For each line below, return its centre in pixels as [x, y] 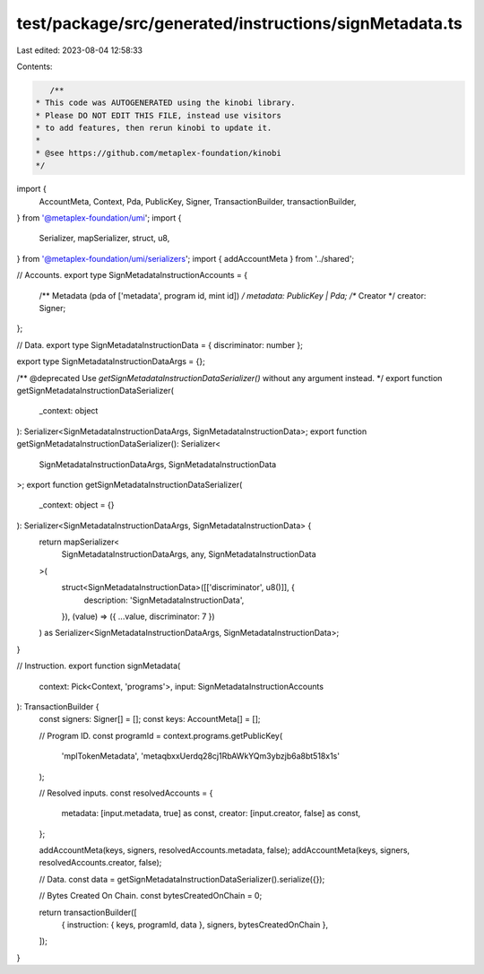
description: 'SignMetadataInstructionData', [164, 600]
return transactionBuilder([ [88, 912]
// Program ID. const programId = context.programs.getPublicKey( [161, 735]
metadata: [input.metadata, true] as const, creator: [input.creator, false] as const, [211, 813]
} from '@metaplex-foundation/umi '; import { [99, 218]
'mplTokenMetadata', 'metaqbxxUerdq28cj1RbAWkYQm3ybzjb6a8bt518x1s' [201, 756]
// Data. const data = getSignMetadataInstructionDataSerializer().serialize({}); [182, 879]
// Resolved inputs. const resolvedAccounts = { [126, 793]
